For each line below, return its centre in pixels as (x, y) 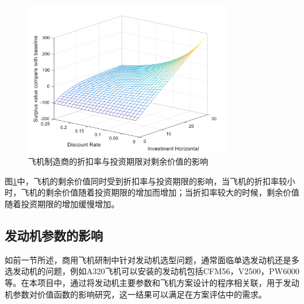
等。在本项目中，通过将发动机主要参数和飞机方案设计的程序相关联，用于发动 (152, 283)
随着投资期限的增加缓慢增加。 (62, 204)
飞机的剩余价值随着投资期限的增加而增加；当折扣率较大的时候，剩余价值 (160, 192)
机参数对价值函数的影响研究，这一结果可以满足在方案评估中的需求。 (136, 294)
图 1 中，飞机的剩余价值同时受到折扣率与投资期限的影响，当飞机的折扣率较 (146, 181)
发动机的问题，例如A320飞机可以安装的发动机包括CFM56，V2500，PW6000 (156, 271)
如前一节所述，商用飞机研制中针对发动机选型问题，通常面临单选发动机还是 (148, 259)
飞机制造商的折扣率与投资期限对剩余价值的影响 (118, 161)
